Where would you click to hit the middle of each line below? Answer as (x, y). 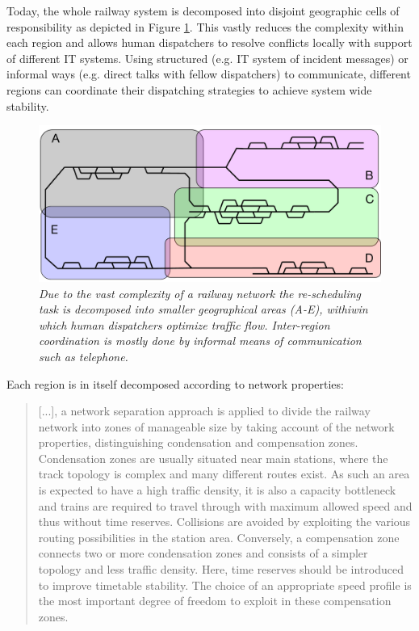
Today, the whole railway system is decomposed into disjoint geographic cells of (203, 11)
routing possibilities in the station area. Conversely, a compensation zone (219, 537)
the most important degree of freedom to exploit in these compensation (215, 601)
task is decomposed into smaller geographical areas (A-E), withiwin (203, 309)
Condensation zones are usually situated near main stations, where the (213, 458)
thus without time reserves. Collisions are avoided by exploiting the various (224, 522)
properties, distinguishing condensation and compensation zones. (198, 442)
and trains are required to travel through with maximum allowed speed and (225, 505)
